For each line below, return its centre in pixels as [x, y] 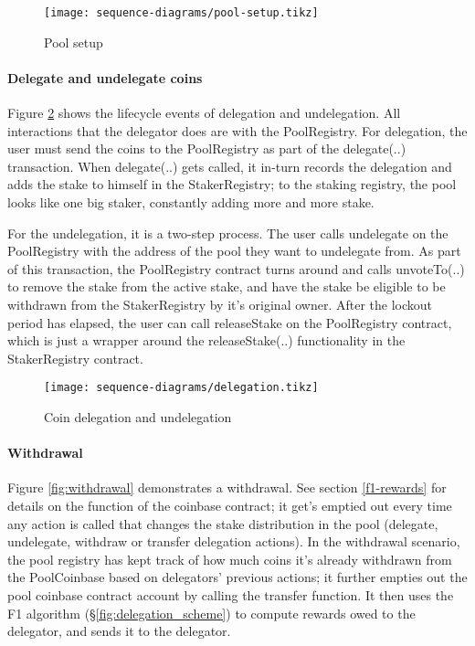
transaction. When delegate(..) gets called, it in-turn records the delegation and [230, 166]
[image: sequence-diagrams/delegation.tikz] [181, 388]
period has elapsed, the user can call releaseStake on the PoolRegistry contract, [230, 322]
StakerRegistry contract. [75, 358]
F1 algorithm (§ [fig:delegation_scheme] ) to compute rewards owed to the [211, 613]
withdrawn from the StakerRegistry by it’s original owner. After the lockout [220, 304]
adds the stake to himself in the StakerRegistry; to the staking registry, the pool [232, 184]
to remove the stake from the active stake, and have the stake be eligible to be [227, 286]
